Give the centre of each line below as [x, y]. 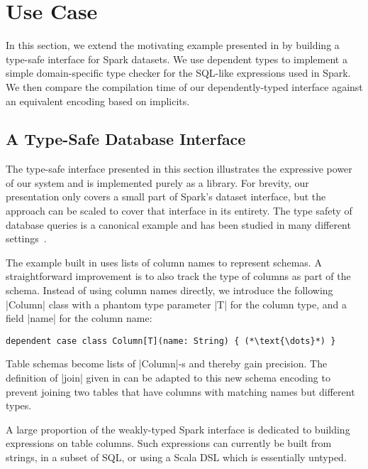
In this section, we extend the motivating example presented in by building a [173, 45]
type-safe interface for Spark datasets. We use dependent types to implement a [177, 59]
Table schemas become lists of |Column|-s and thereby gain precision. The [167, 363]
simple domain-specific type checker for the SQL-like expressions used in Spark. [178, 73]
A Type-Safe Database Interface [126, 139]
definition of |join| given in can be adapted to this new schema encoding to [168, 378]
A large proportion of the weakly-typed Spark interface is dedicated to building [178, 429]
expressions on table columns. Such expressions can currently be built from [169, 443]
